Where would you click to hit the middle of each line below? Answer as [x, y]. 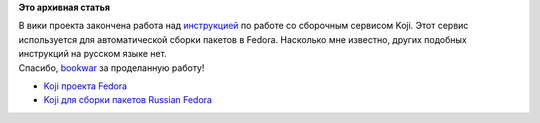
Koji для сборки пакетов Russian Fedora [127, 100]
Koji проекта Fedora [85, 86]
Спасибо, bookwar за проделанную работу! [111, 67]
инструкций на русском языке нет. [92, 54]
